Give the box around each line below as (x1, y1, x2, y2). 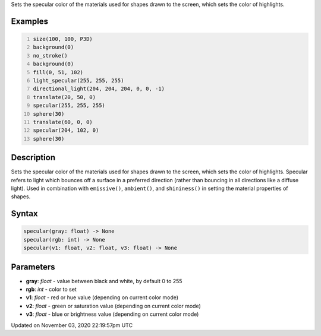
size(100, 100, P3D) (33, 36, 93, 42)
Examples (11, 16, 49, 26)
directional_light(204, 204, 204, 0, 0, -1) (33, 85, 165, 92)
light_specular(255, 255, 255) (33, 77, 124, 84)
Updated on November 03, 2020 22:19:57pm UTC (11, 321, 133, 329)
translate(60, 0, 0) (33, 119, 93, 125)
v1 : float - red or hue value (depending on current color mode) (26, 294, 178, 301)
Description (11, 153, 56, 163)
